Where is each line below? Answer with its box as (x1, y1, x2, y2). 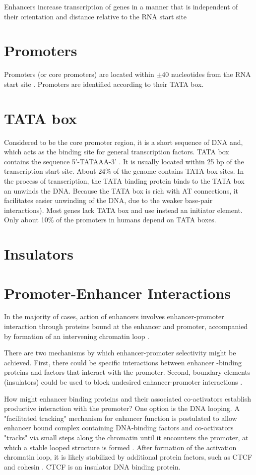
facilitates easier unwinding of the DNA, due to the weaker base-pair (4, 195, 213, 205)
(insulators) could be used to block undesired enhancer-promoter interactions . (4, 377, 243, 387)
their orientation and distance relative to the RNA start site (4, 11, 187, 21)
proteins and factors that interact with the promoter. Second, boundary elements (4, 367, 251, 377)
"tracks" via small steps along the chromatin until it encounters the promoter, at (4, 432, 249, 442)
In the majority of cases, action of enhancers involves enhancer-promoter (4, 311, 224, 322)
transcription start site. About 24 (4, 166, 106, 176)
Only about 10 (4, 214, 48, 225)
